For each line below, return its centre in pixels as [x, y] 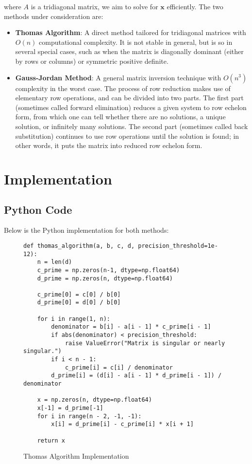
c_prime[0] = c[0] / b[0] [79, 294]
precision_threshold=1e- [178, 246]
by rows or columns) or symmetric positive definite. [92, 61]
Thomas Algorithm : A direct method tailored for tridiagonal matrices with [131, 32]
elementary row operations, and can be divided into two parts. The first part [129, 98]
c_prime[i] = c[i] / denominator [119, 367]
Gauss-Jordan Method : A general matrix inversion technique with [118, 77]
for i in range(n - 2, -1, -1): [89, 416]
